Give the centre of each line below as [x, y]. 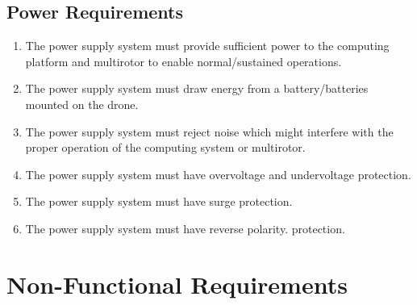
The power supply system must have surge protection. [159, 201]
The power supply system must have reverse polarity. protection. [185, 228]
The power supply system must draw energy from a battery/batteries [197, 88]
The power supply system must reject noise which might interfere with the [209, 131]
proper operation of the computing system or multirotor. [165, 147]
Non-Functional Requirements [177, 284]
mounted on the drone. [82, 104]
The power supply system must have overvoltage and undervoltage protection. [218, 174]
